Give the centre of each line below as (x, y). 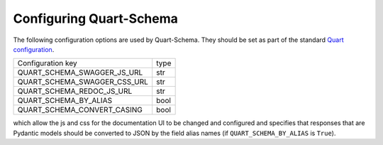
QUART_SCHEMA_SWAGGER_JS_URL (80, 72)
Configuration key (47, 63)
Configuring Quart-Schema (96, 18)
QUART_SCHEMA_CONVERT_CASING (80, 110)
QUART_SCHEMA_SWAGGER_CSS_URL (83, 82)
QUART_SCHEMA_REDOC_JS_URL (75, 91)
